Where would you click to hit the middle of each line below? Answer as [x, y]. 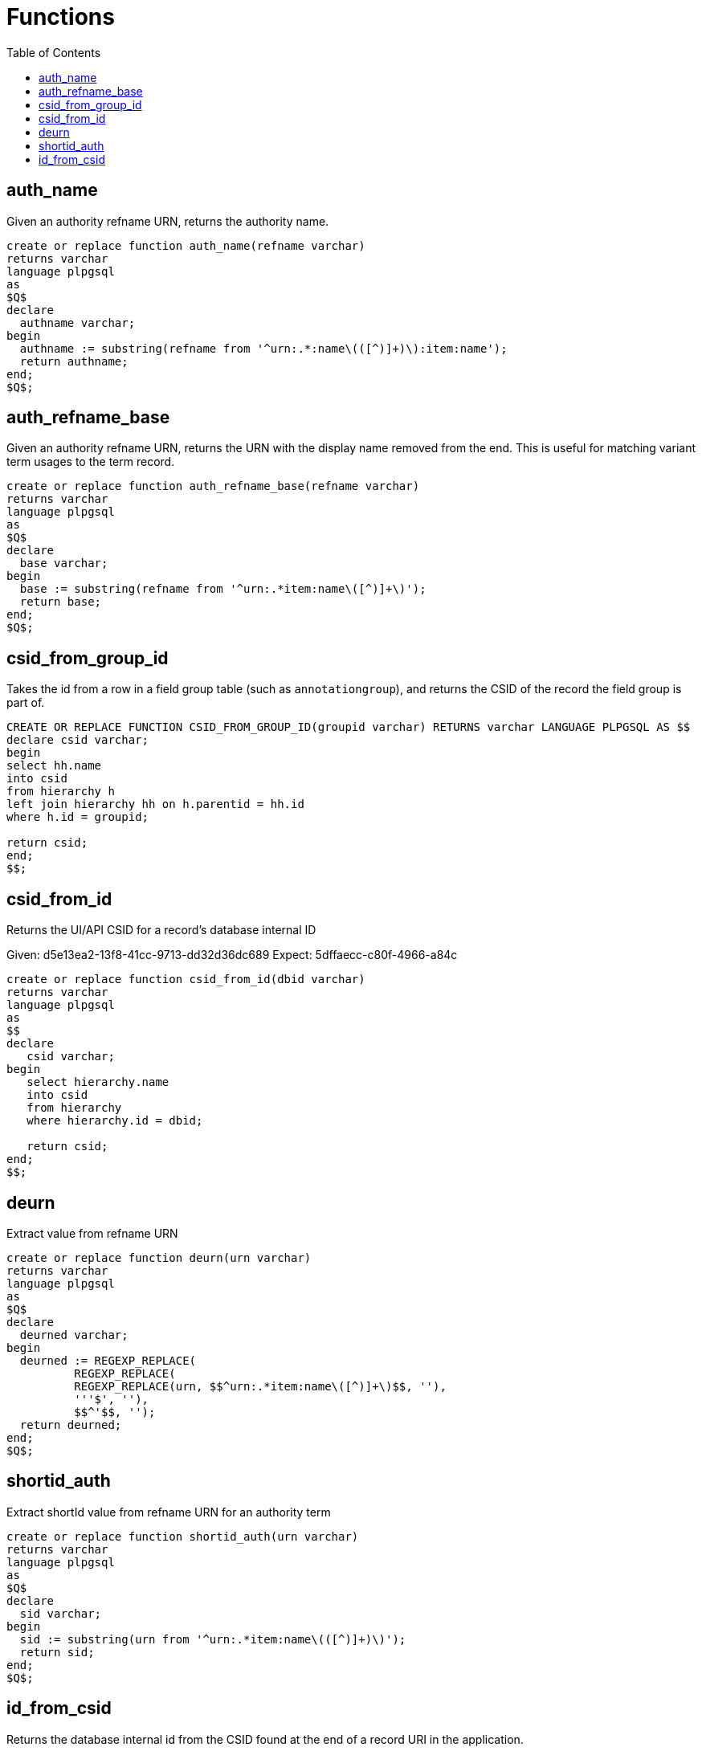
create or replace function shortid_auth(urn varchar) [183, 1536]
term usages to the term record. [91, 462]
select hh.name [54, 766]
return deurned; [71, 1424]
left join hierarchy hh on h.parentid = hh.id [155, 804]
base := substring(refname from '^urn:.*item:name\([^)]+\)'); [223, 589]
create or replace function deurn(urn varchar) [159, 1257]
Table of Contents [54, 52]
